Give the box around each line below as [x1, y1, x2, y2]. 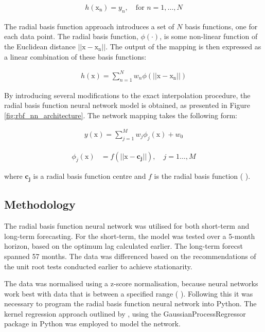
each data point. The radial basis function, [4, 31, 138, 42]
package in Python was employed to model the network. [4, 318, 181, 329]
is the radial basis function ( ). [154, 171, 251, 181]
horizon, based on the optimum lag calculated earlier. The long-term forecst [4, 241, 243, 251]
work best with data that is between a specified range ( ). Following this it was [4, 288, 253, 299]
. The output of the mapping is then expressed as [105, 41, 261, 52]
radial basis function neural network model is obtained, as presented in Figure [4, 100, 250, 110]
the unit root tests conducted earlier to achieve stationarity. [4, 261, 192, 271]
